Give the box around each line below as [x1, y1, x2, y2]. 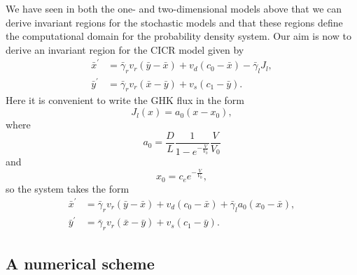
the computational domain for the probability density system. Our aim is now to [6, 29, 351, 43]
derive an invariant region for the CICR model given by [6, 42, 244, 57]
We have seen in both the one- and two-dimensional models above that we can [6, 1, 342, 15]
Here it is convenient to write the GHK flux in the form [6, 93, 244, 107]
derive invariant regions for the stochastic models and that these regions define [6, 15, 343, 29]
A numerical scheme [6, 252, 155, 274]
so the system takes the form [6, 181, 129, 195]
